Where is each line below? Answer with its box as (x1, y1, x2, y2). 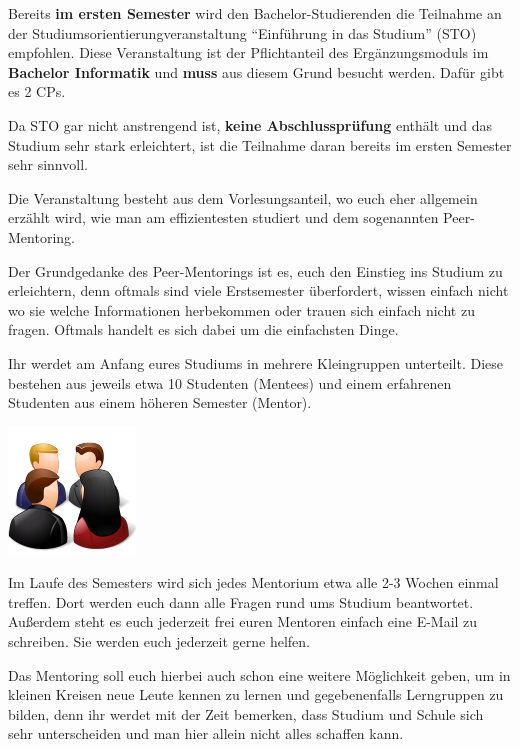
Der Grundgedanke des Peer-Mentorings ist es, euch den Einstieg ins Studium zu (8, 260, 503, 281)
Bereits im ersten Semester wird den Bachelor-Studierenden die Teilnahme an (8, 3, 502, 23)
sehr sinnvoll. (8, 154, 88, 175)
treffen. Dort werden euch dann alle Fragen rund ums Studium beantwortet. (8, 591, 474, 612)
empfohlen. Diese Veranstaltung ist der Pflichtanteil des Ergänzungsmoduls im (8, 42, 489, 63)
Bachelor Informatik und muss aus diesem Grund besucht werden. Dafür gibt (8, 61, 505, 82)
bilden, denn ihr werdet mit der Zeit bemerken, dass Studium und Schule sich (8, 703, 484, 724)
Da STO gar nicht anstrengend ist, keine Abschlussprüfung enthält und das (8, 114, 493, 135)
